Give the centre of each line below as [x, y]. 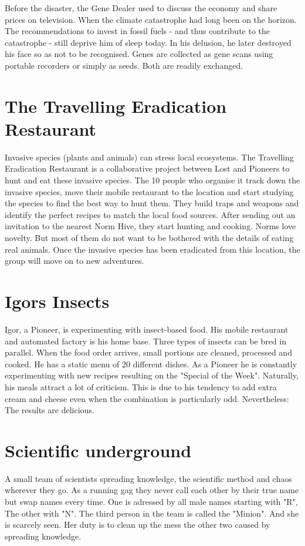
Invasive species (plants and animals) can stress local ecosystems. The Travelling [149, 157]
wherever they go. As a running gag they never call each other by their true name [152, 490]
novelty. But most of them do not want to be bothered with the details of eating [149, 238]
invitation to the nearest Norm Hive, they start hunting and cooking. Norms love [150, 226]
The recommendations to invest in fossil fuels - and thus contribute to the [138, 31]
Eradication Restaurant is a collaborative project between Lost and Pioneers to [147, 168]
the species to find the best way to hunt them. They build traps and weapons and [152, 203]
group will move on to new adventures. [74, 261]
